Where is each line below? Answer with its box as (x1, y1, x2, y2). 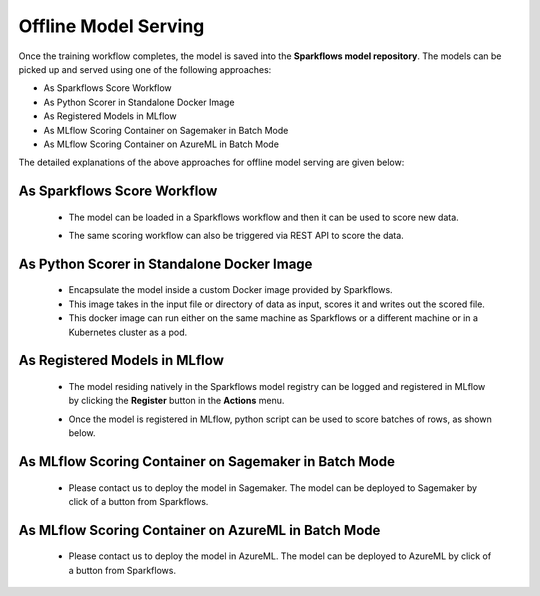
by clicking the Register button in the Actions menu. (68, 395, 285, 407)
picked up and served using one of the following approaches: (18, 63, 272, 75)
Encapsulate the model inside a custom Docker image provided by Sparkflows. (68, 284, 394, 296)
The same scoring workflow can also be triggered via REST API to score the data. (68, 230, 404, 242)
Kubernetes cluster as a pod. (68, 326, 188, 338)
